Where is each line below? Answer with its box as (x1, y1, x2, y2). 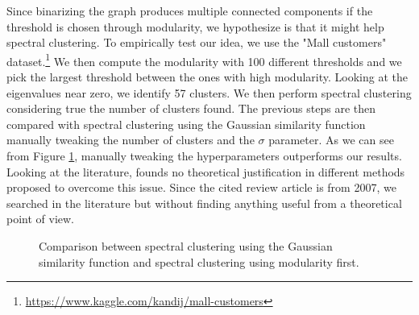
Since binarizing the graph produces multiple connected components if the (6, 2, 373, 19)
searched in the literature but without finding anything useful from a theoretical (6, 194, 402, 211)
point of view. (6, 210, 75, 227)
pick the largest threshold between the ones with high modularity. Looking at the (6, 68, 408, 85)
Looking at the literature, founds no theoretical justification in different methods (6, 163, 405, 180)
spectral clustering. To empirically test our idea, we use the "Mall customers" (6, 34, 387, 51)
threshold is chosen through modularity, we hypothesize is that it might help (6, 18, 384, 35)
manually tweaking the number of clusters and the (6, 131, 255, 148)
